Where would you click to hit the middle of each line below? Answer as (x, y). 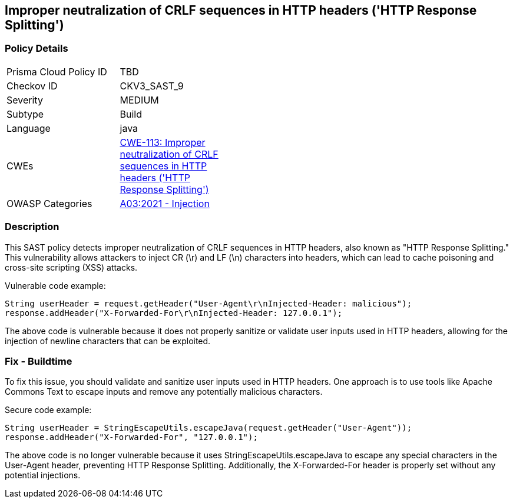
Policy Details (37, 49)
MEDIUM (139, 100)
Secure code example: (48, 410)
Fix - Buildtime (39, 361)
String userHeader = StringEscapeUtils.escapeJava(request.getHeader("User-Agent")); (208, 428)
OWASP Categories (49, 203)
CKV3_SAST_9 (152, 86)
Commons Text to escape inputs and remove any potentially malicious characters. (164, 392)
